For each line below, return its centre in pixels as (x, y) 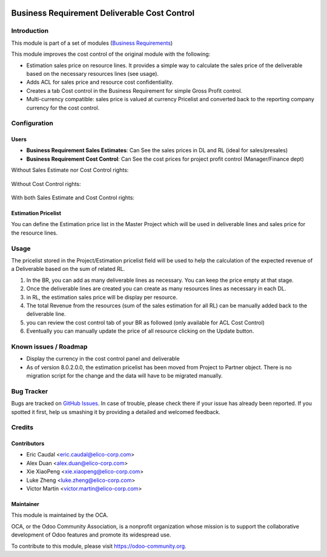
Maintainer (25, 504)
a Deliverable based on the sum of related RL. (68, 269)
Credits (22, 427)
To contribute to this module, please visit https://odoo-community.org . (99, 546)
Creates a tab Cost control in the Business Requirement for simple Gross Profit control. (134, 90)
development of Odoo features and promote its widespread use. (91, 535)
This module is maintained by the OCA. (60, 515)
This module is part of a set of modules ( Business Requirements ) (92, 43)
